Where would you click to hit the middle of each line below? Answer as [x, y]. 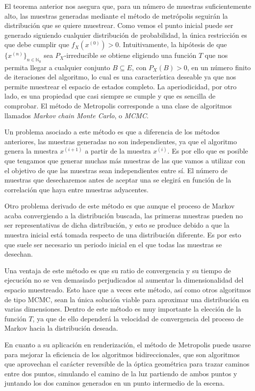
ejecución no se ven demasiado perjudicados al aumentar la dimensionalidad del [124, 280]
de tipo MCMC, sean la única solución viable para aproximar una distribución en [127, 299]
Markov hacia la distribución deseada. [61, 328]
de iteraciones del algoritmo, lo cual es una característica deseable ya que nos [120, 77]
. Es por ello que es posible [208, 151]
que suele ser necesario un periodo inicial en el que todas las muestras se [113, 244]
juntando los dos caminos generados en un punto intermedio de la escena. [115, 383]
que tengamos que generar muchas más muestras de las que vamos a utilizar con [125, 160]
